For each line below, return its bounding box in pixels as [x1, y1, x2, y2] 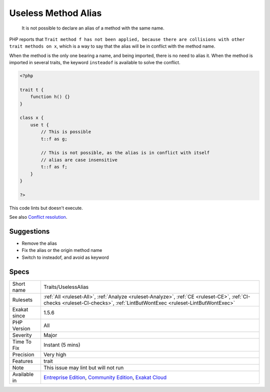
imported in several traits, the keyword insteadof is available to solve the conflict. [9, 60, 180, 66]
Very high [43, 351, 66, 358]
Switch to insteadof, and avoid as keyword [21, 254, 109, 260]
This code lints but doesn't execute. [9, 205, 83, 211]
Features [12, 357, 33, 364]
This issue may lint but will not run [43, 364, 124, 371]
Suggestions [9, 227, 50, 235]
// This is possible [40, 129, 91, 135]
